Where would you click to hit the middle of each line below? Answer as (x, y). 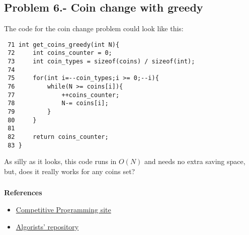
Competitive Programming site (63, 210)
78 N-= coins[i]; (58, 103)
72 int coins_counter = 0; (60, 53)
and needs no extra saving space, (195, 161)
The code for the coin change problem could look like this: (94, 28)
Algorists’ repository (47, 226)
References (23, 192)
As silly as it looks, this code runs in (60, 161)
